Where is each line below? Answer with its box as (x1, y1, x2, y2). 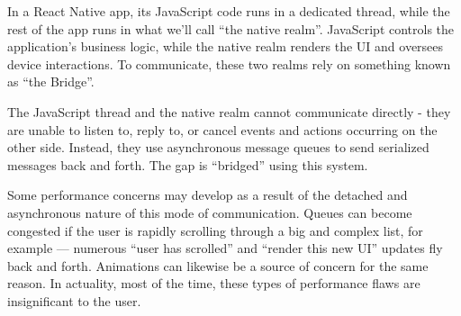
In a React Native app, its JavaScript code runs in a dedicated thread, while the (7, 2, 450, 20)
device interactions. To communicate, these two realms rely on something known (7, 54, 451, 73)
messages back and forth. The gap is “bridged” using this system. (7, 155, 368, 174)
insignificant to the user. (7, 291, 141, 310)
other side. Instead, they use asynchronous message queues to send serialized (7, 138, 429, 157)
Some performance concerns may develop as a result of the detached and (7, 185, 408, 204)
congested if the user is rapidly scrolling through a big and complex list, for (7, 221, 423, 239)
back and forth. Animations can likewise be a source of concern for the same (7, 256, 429, 275)
